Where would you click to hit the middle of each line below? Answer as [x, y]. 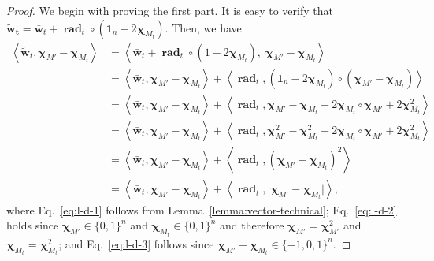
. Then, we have [203, 27]
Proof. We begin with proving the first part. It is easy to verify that [170, 10]
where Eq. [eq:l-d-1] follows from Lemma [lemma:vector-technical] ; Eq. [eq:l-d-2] [202, 209]
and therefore [252, 225]
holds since [33, 225]
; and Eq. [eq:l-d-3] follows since [136, 243]
